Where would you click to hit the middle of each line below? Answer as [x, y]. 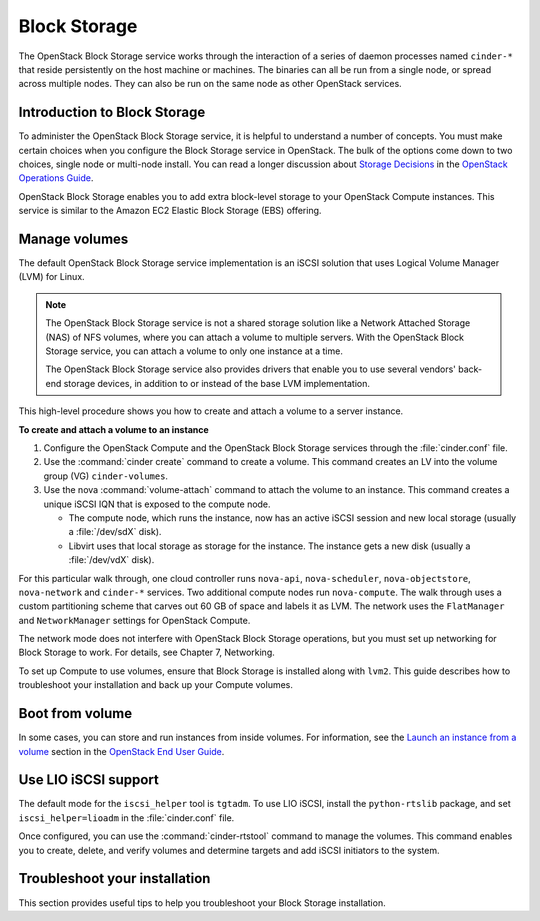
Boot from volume [75, 713]
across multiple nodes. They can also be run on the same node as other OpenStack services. [210, 84]
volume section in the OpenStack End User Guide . [121, 751]
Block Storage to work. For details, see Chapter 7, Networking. [146, 652]
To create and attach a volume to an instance [113, 429]
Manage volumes [73, 239]
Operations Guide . [56, 178]
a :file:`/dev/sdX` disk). [115, 532]
